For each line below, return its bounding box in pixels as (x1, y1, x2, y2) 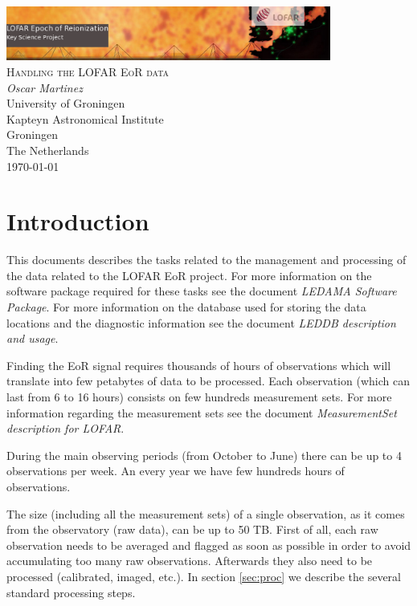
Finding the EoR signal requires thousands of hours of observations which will (6, 356, 391, 373)
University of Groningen (6, 95, 125, 112)
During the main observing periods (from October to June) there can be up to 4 (6, 446, 402, 463)
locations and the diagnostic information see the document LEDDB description (6, 314, 396, 331)
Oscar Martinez (6, 79, 83, 96)
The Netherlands (6, 141, 89, 158)
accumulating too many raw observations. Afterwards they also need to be (6, 552, 373, 569)
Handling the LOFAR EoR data (6, 63, 170, 79)
